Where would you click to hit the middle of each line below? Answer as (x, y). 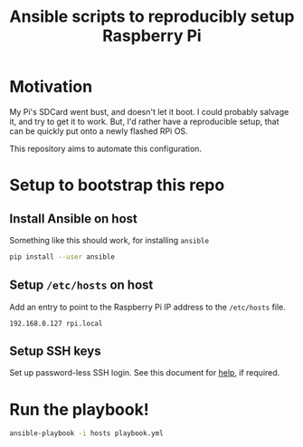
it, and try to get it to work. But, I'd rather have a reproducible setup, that (144, 121)
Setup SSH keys (55, 352)
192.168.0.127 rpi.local (56, 323)
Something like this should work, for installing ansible (109, 240)
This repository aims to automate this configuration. (105, 148)
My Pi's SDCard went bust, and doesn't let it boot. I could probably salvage (149, 111)
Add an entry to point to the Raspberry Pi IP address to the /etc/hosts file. (148, 307)
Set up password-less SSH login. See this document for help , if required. (145, 373)
